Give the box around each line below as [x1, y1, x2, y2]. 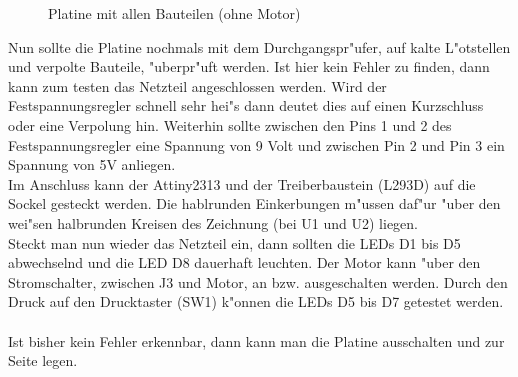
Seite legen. [8, 350, 78, 371]
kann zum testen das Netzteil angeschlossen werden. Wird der [8, 75, 387, 96]
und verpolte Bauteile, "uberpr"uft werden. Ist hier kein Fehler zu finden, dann [8, 56, 490, 77]
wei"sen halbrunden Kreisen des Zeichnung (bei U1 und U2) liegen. [8, 212, 419, 233]
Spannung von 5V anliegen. [8, 154, 176, 175]
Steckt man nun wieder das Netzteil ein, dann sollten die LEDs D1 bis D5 [8, 232, 461, 253]
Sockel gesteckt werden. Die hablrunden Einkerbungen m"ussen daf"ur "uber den [8, 193, 501, 214]
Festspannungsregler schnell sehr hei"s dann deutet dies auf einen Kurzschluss [8, 95, 484, 116]
